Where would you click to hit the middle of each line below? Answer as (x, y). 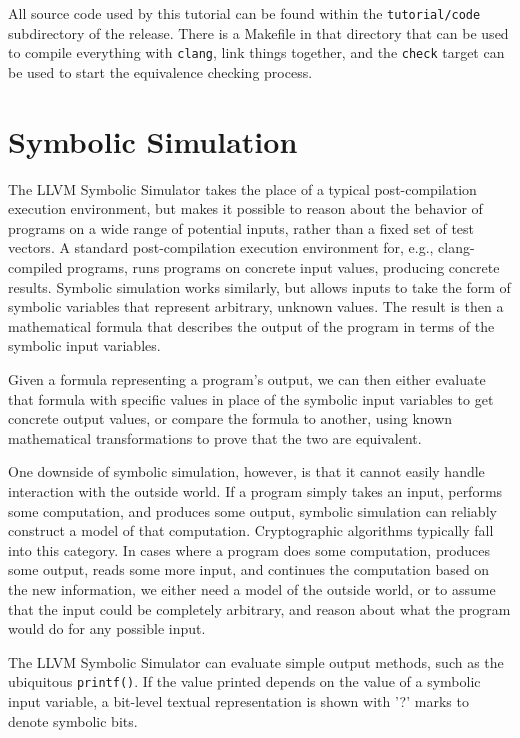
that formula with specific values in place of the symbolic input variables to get (251, 398)
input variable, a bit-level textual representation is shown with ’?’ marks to (238, 700)
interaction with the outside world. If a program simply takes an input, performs (255, 490)
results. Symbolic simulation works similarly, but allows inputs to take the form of (259, 286)
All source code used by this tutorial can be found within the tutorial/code (244, 13)
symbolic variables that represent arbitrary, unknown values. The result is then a (256, 306)
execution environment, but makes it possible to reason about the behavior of (245, 208)
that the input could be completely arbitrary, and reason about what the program (259, 608)
